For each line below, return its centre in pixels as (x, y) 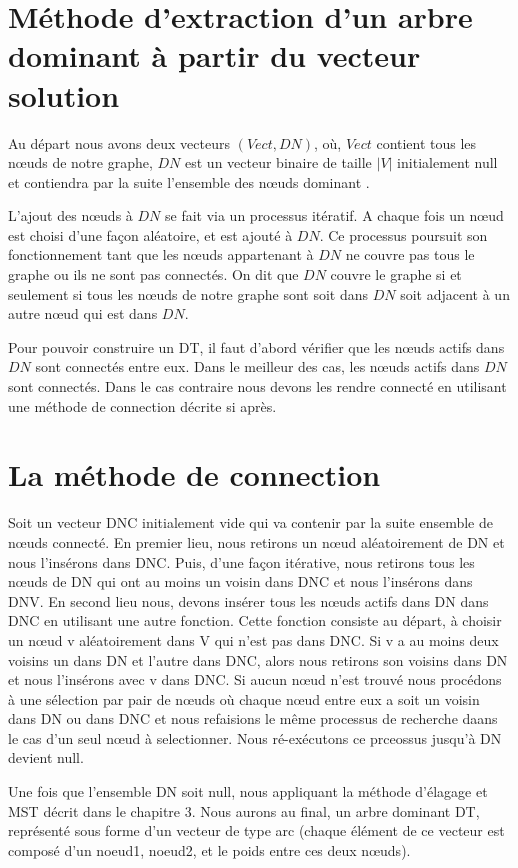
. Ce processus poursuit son (403, 234)
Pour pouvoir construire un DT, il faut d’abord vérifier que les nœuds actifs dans (256, 346)
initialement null (447, 162)
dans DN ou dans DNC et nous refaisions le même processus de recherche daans (253, 718)
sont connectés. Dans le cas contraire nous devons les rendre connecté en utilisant (257, 386)
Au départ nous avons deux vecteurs (119, 142)
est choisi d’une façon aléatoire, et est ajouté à (150, 234)
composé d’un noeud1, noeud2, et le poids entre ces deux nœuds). (209, 849)
